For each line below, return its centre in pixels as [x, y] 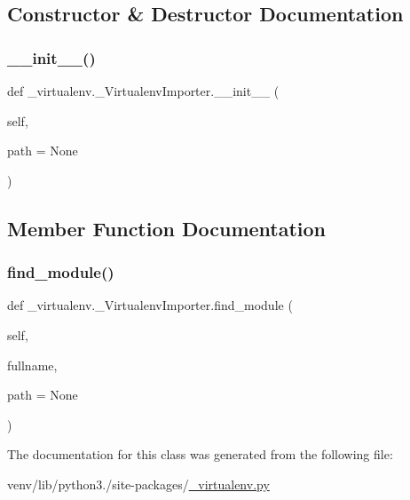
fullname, [32, 365]
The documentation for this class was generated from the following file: [200, 454]
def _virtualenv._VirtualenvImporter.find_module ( [150, 305]
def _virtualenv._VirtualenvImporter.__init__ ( [143, 91]
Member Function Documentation [167, 228]
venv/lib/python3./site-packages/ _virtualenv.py [138, 484]
